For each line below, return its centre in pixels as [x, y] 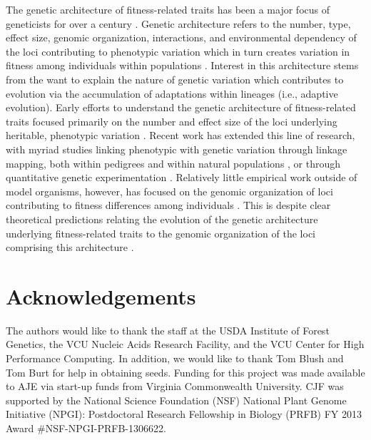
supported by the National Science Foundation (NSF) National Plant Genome [176, 400]
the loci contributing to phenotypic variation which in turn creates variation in [178, 51]
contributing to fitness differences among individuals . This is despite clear [168, 205]
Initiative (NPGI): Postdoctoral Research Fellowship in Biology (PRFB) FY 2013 [184, 414]
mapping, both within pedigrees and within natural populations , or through [173, 163]
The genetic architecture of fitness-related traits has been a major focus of [168, 9]
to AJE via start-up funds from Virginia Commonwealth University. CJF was [175, 386]
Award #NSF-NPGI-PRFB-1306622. [86, 428]
